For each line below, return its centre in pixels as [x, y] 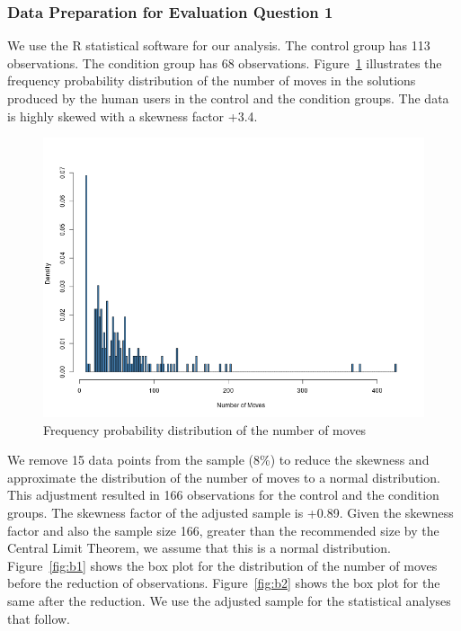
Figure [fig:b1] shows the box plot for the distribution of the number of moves [222, 565]
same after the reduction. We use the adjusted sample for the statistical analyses [229, 601]
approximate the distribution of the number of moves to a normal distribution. [224, 477]
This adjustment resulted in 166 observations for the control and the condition [223, 495]
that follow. [39, 618]
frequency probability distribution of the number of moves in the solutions [212, 80]
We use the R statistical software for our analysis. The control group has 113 [219, 45]
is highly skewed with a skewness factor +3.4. [133, 116]
